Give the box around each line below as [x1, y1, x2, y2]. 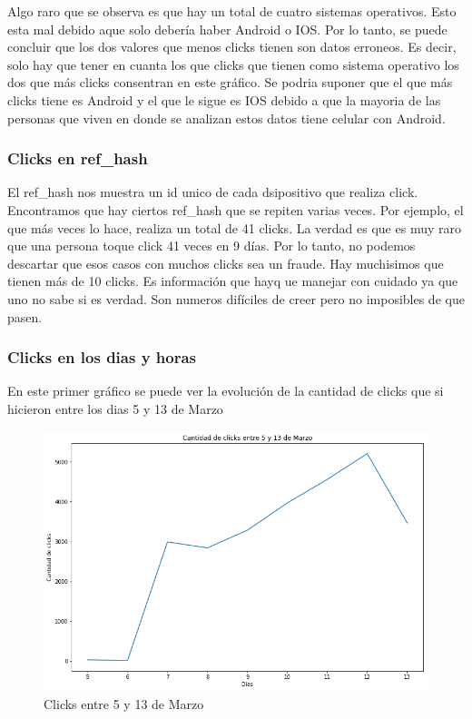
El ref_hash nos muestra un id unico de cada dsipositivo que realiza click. [7, 182, 418, 202]
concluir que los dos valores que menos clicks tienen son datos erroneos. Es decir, [7, 37, 457, 56]
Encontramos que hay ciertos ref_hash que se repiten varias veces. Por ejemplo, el [7, 200, 464, 219]
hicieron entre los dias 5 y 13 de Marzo [7, 399, 223, 418]
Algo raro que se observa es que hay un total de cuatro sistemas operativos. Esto [7, 2, 457, 20]
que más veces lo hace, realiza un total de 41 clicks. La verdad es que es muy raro [7, 218, 461, 237]
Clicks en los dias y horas [7, 346, 197, 369]
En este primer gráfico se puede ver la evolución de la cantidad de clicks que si [7, 381, 444, 400]
